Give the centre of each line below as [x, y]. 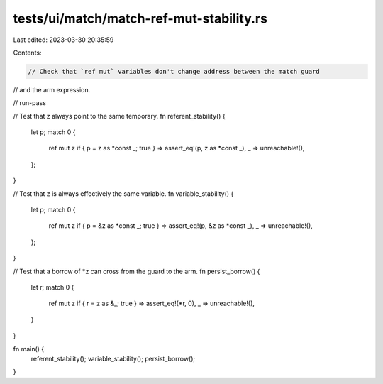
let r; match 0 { [52, 287]
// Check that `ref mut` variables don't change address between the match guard [174, 71]
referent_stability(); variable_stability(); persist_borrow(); [113, 358]
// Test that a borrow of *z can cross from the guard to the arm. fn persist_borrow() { [137, 271]
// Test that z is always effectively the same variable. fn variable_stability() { [123, 193]
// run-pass [29, 103]
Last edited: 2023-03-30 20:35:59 [63, 40]
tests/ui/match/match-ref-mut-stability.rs [140, 18]
